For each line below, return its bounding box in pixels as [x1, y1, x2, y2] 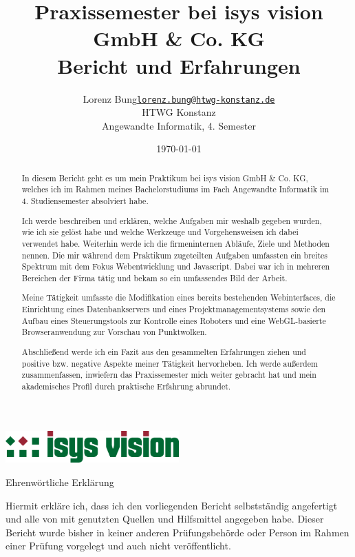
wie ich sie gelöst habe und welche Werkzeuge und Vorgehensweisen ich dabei [21, 226, 299, 238]
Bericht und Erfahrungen [57, 51, 301, 79]
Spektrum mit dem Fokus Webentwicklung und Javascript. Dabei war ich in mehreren [21, 261, 330, 272]
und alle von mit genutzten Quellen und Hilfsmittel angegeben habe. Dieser [6, 512, 324, 526]
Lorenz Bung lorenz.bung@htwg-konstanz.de [83, 91, 275, 105]
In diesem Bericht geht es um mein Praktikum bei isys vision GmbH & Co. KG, [21, 172, 308, 183]
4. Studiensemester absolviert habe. [21, 195, 149, 207]
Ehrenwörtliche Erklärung [6, 475, 114, 489]
